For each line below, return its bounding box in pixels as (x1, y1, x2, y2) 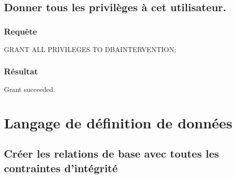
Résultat (4, 65, 38, 77)
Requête (4, 25, 37, 37)
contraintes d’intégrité (4, 160, 118, 175)
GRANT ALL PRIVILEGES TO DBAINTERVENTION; (4, 44, 177, 54)
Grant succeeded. (4, 84, 55, 94)
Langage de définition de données (4, 112, 233, 132)
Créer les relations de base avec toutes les (4, 146, 219, 161)
